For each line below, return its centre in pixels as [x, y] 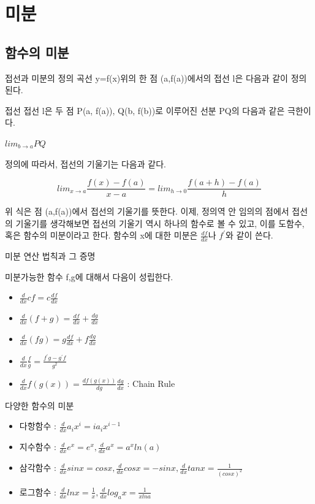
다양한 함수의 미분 [40, 405]
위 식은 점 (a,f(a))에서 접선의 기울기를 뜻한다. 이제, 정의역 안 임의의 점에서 [147, 211]
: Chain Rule [151, 383]
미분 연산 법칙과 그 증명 [50, 256]
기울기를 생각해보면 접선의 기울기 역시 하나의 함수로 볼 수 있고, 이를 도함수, [160, 223]
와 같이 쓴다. [249, 235]
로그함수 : [38, 491]
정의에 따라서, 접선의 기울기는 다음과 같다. [85, 163]
